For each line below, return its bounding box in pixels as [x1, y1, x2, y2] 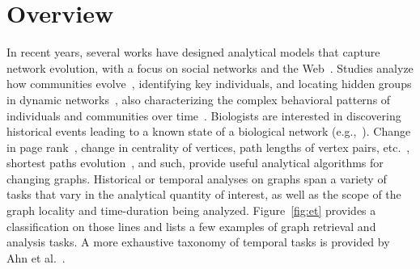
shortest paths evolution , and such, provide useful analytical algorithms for [6, 154, 384, 171]
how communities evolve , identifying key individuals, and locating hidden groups [6, 75, 412, 92]
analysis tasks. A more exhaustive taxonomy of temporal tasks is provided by [6, 233, 390, 250]
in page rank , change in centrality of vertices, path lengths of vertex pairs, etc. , [6, 138, 410, 155]
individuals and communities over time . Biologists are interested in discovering [6, 107, 401, 124]
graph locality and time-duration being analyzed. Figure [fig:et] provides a [6, 202, 376, 219]
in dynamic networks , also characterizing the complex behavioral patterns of [6, 90, 391, 107]
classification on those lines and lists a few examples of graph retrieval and [6, 217, 376, 234]
